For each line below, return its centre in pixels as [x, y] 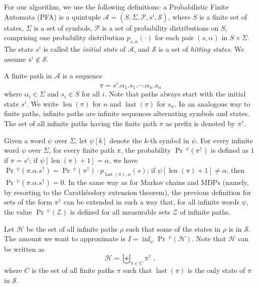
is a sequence [82, 76]
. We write [43, 103]
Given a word [25, 140]
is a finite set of [223, 16]
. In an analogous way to [212, 103]
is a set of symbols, [63, 27]
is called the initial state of [85, 49]
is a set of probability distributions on [160, 27]
